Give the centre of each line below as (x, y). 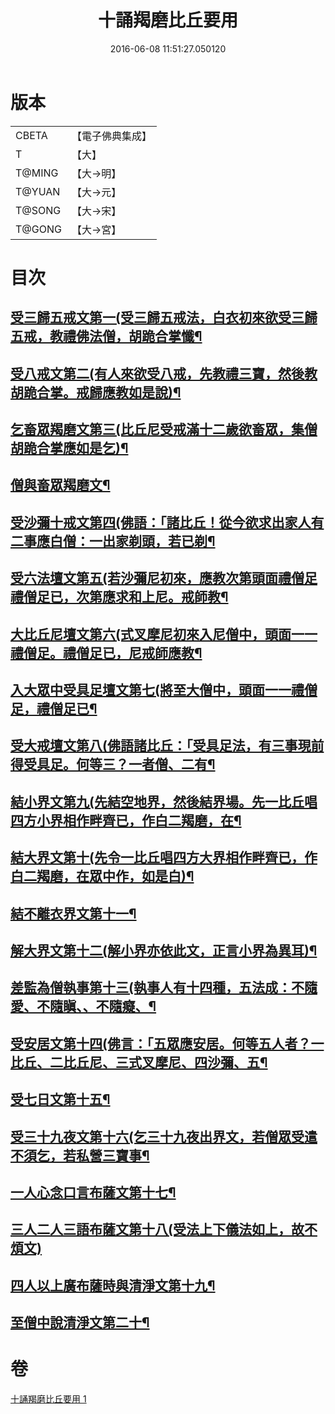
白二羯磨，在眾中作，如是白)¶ (102, 876)
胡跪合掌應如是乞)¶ (69, 448)
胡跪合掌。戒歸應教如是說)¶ (96, 392)
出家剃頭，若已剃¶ (158, 541)
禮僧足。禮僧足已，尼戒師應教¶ (106, 652)
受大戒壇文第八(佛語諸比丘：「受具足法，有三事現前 (167, 746)
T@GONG (38, 229)
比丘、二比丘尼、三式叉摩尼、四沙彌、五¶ (139, 1062)
